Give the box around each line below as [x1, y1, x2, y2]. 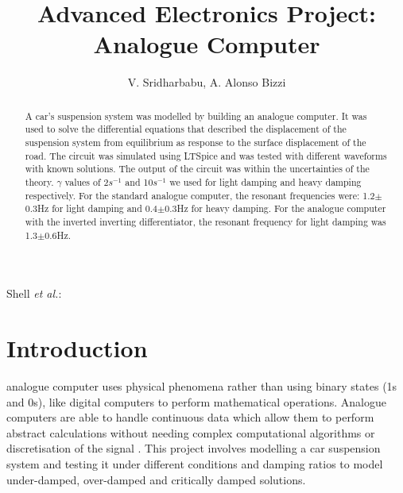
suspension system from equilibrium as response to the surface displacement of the [25, 136, 366, 149]
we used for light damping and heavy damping [169, 175, 362, 188]
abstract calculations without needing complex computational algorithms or [6, 424, 375, 441]
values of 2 [64, 175, 109, 188]
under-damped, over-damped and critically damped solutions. [6, 471, 306, 487]
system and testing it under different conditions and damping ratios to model [6, 455, 383, 472]
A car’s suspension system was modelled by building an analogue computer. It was [25, 109, 367, 122]
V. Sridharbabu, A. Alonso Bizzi [127, 74, 286, 91]
